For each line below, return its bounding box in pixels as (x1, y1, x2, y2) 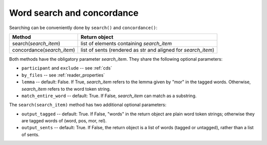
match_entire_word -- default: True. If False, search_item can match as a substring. (21, 93, 197, 99)
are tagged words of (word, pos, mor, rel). (21, 118, 107, 124)
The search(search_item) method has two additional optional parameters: (9, 102, 167, 108)
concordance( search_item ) (12, 46, 75, 53)
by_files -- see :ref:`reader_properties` (21, 72, 105, 78)
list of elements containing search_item (81, 40, 172, 47)
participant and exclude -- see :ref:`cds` (21, 65, 112, 71)
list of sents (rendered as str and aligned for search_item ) (81, 46, 215, 53)
